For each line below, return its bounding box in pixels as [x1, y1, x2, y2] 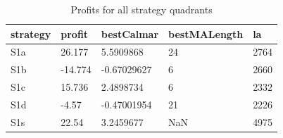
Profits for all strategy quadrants [70, 2, 213, 16]
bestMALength [168, 26, 244, 41]
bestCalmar [101, 26, 159, 41]
